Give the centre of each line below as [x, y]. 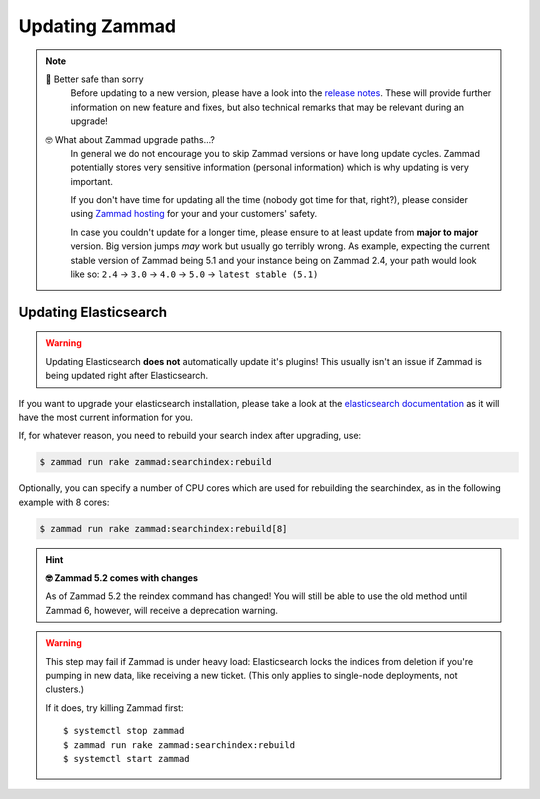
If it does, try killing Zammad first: [114, 707]
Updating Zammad [97, 26]
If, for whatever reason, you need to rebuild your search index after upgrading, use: [190, 436]
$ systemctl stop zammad [124, 731]
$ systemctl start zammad [126, 758]
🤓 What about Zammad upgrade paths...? [130, 139]
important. [92, 181]
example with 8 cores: [64, 502]
